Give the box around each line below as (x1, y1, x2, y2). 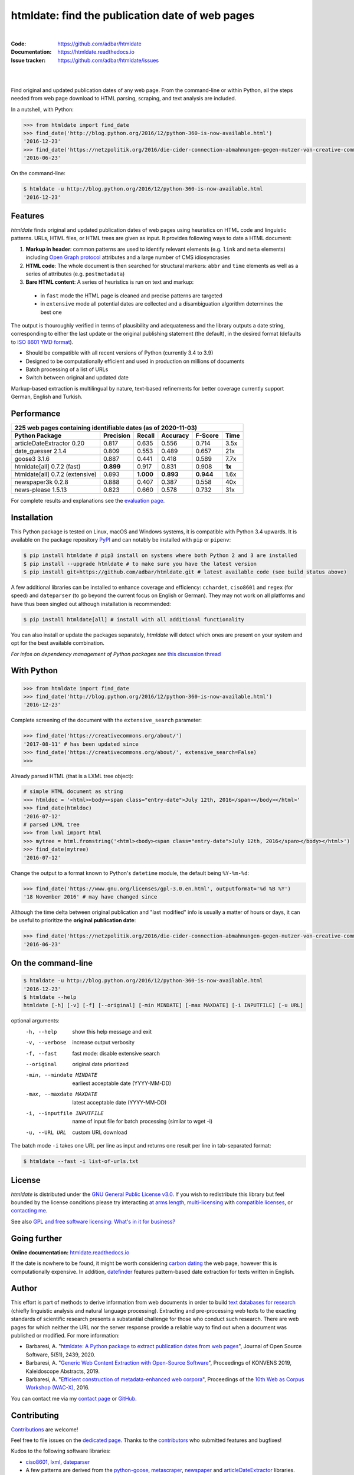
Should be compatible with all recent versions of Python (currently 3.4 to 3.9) (25, 349, 214, 356)
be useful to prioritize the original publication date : (11, 917, 136, 924)
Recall (136, 431, 155, 440)
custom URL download (72, 1129, 127, 1136)
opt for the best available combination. (11, 640, 104, 647)
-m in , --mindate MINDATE (25, 1071, 97, 1079)
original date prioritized (72, 1061, 129, 1068)
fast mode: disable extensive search (72, 1050, 160, 1057)
